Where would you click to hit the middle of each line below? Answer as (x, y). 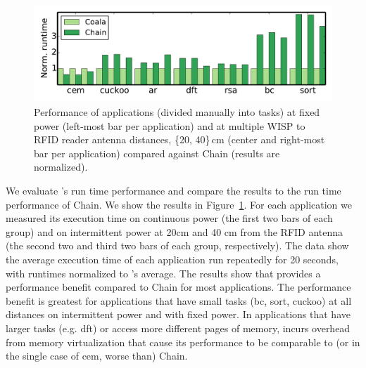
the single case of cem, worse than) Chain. (97, 356)
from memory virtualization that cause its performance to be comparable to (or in (183, 342)
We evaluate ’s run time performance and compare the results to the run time (173, 191)
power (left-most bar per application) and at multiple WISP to (170, 125)
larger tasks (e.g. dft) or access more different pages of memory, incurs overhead (178, 328)
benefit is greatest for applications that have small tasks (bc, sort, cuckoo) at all (179, 300)
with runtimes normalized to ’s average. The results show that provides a (163, 273)
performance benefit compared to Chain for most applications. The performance (178, 287)
